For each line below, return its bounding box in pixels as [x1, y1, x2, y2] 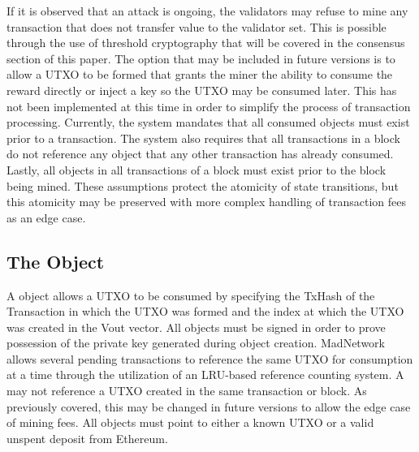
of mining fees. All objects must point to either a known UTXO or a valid [6, 414, 374, 431]
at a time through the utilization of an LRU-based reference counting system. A [6, 366, 404, 383]
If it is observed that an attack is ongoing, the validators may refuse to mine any [6, 2, 408, 19]
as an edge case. [6, 209, 86, 226]
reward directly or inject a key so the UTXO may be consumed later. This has [6, 81, 397, 98]
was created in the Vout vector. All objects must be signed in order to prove [6, 318, 386, 335]
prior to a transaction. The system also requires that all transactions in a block [6, 129, 400, 146]
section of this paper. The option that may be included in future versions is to [6, 50, 395, 67]
